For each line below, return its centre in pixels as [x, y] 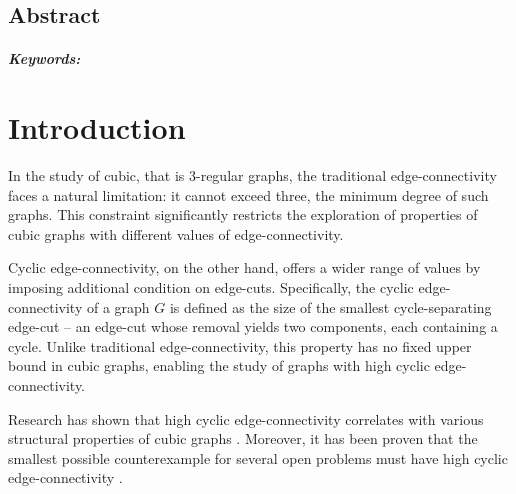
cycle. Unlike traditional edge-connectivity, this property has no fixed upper [240, 345]
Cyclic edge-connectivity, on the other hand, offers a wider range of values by [244, 267]
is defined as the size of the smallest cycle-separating [330, 306]
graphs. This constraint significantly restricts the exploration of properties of [243, 214]
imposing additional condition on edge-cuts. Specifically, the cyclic [211, 287]
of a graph [118, 306]
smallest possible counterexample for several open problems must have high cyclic [258, 457]
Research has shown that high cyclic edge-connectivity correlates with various [246, 418]
